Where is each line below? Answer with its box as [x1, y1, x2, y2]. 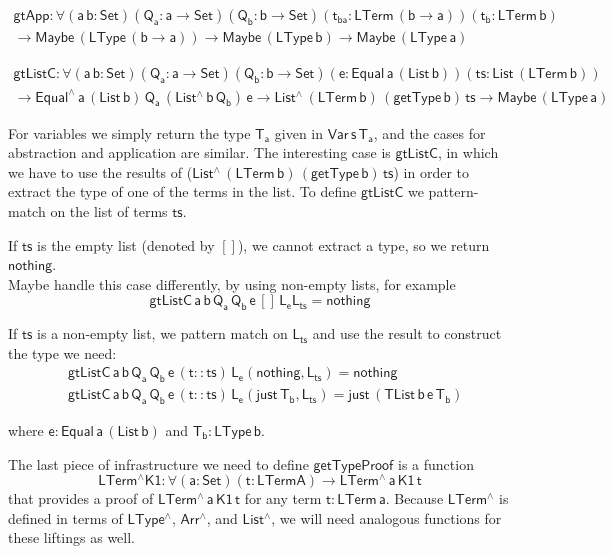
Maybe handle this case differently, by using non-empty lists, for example [8, 273, 456, 294]
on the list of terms [50, 201, 168, 221]
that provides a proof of [8, 488, 154, 509]
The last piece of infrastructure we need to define [8, 453, 309, 474]
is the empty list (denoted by [37, 234, 215, 255]
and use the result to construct [312, 323, 502, 344]
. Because [385, 488, 444, 509]
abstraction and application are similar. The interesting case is [8, 142, 391, 163]
